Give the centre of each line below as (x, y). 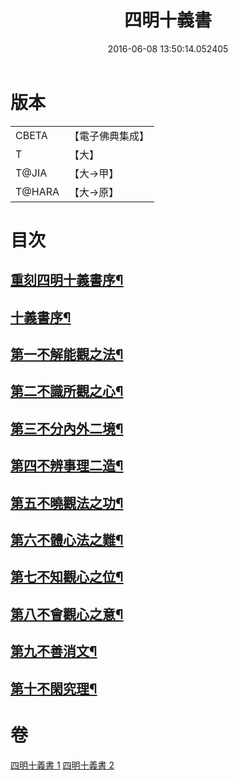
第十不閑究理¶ (54, 688)
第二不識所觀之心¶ (67, 391)
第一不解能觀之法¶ (67, 354)
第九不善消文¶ (54, 651)
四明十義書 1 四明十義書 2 (62, 765)
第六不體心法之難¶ (67, 540)
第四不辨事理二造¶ (67, 466)
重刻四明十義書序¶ (67, 280)
